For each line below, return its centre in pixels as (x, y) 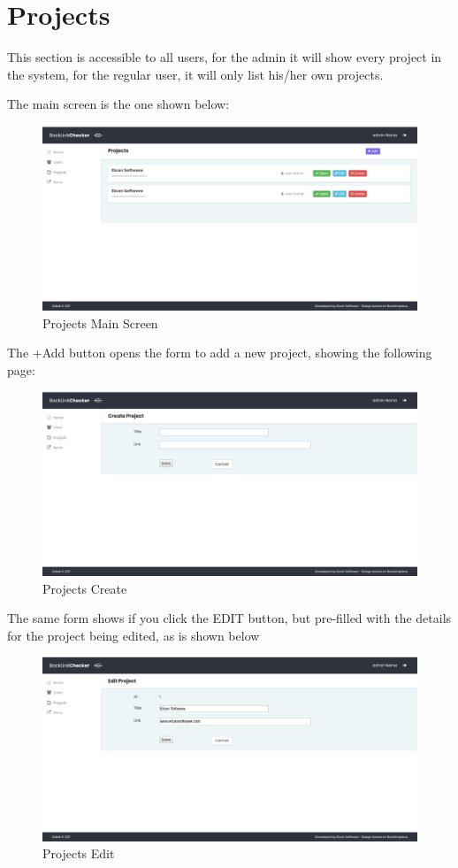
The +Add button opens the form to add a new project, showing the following (220, 353)
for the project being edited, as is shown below (134, 635)
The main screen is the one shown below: (118, 104)
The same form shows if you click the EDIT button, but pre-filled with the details (229, 618)
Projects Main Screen (100, 323)
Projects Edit (79, 853)
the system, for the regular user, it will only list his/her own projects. (195, 74)
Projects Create (85, 588)
